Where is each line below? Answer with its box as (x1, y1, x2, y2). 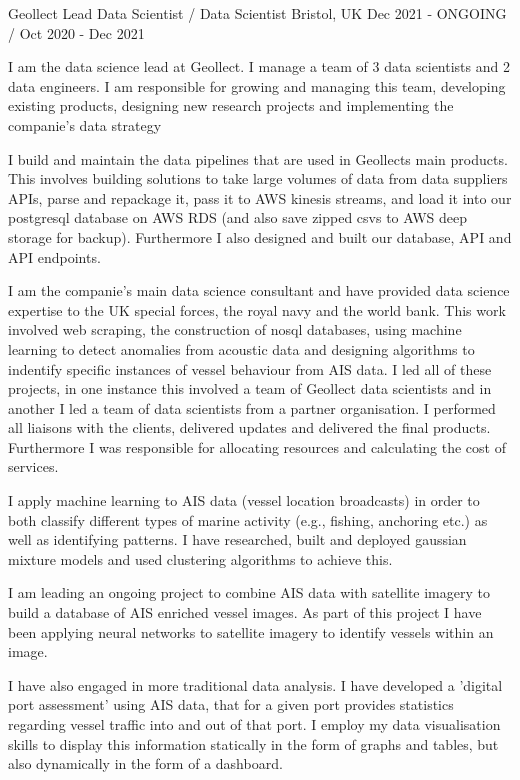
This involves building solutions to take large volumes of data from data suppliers (8, 168, 508, 189)
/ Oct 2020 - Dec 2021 (8, 22, 145, 43)
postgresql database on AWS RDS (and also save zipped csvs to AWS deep (8, 207, 468, 228)
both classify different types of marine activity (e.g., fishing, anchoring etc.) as (8, 509, 488, 530)
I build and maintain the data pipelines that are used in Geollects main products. (8, 148, 508, 169)
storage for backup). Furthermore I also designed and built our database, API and (8, 226, 512, 247)
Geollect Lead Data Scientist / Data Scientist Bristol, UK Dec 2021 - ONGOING (8, 3, 507, 23)
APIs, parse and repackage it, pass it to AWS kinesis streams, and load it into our (8, 187, 512, 208)
